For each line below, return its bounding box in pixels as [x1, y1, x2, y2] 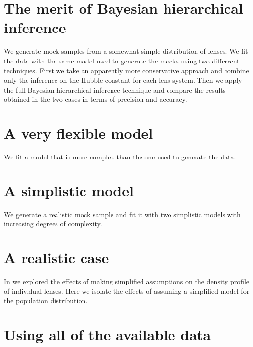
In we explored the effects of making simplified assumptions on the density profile [4, 276, 250, 286]
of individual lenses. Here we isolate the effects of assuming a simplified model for [4, 285, 250, 296]
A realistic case [4, 248, 109, 268]
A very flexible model [4, 123, 153, 143]
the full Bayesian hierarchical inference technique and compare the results [4, 84, 226, 95]
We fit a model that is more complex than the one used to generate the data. [4, 152, 236, 161]
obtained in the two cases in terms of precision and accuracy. [4, 94, 187, 104]
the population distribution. [4, 295, 88, 306]
